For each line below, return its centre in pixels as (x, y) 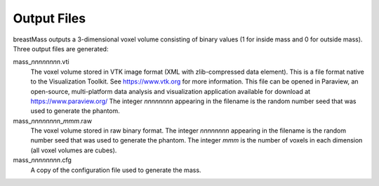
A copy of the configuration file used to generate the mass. (116, 170)
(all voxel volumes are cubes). (74, 150)
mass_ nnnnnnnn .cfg (42, 160)
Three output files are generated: (61, 48)
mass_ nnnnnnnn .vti (41, 62)
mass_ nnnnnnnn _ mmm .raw (53, 121)
